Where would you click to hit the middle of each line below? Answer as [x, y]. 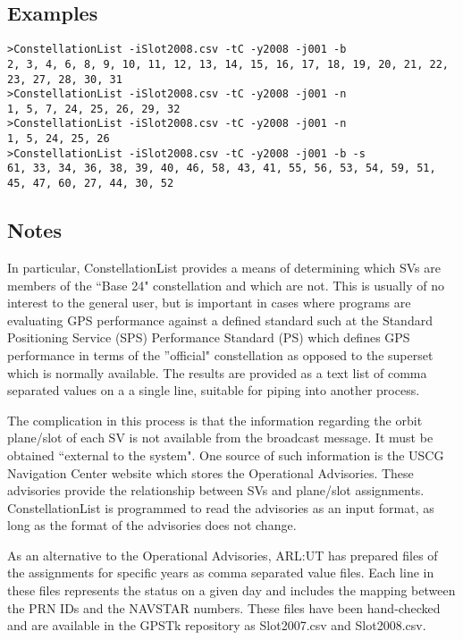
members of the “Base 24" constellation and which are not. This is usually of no [226, 285]
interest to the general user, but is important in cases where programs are [209, 303]
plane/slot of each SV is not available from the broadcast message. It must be [220, 438]
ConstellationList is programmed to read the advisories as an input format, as [221, 507]
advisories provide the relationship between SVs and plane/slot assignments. [216, 490]
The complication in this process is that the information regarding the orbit [215, 420]
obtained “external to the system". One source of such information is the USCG [226, 455]
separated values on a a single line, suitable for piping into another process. [214, 390]
